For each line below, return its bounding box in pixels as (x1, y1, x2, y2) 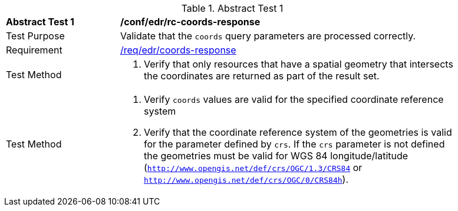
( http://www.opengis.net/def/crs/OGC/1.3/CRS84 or (144, 162, 363, 173)
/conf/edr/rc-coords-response (120, 16, 261, 28)
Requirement (6, 44, 62, 56)
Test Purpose (6, 30, 65, 42)
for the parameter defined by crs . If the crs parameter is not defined (144, 138, 445, 150)
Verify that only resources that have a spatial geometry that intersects (144, 58, 453, 70)
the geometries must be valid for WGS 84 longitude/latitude (144, 150, 408, 162)
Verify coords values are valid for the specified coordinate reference (144, 93, 444, 105)
